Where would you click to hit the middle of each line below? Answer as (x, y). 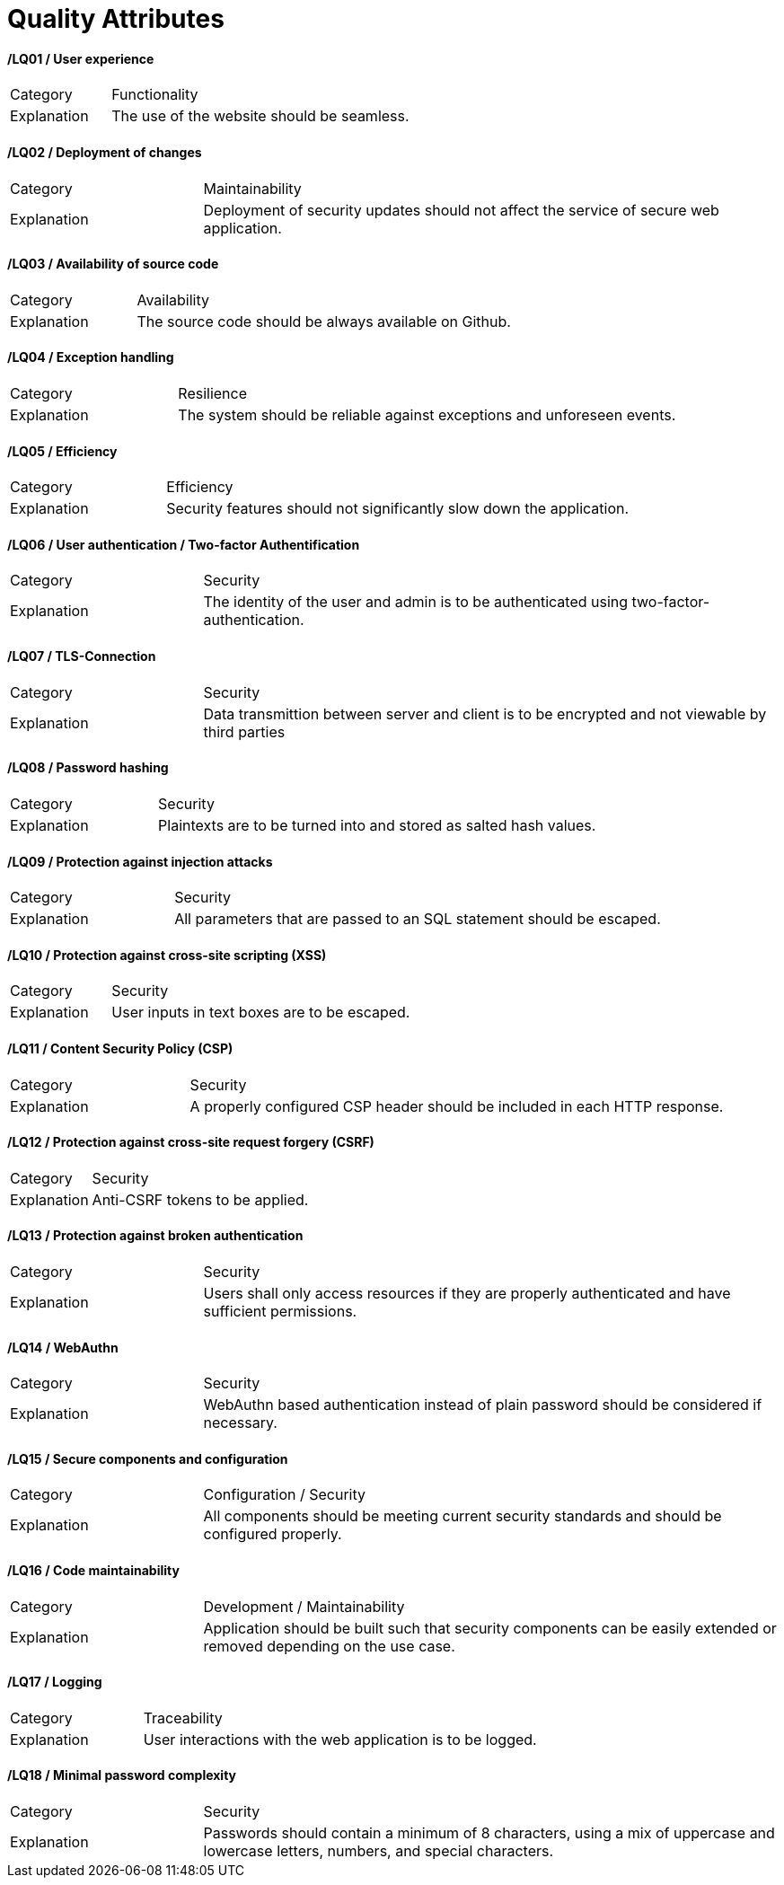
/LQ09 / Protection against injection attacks (140, 861)
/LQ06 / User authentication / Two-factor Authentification (184, 544)
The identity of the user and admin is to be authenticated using (416, 602)
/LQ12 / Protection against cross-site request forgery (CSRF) (191, 1142)
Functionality (155, 95)
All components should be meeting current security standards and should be (462, 1516)
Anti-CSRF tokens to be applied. (200, 1199)
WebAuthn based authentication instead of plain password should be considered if (483, 1405)
